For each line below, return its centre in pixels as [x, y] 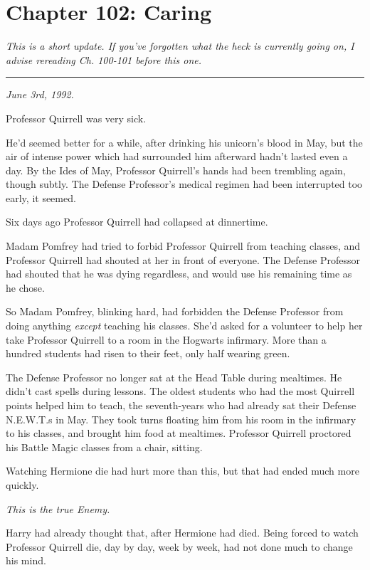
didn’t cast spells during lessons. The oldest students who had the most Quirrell [180, 391]
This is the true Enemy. [58, 508]
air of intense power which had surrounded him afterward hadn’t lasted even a [177, 156]
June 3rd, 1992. [40, 94]
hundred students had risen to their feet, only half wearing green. [148, 353]
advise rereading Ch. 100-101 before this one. [104, 59]
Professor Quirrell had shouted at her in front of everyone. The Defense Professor [183, 259]
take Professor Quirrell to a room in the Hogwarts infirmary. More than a [166, 339]
